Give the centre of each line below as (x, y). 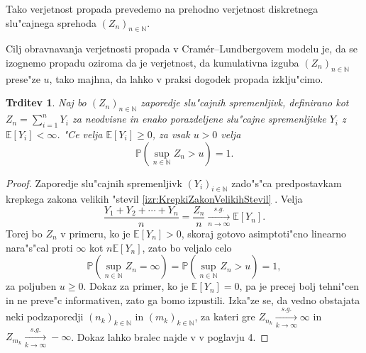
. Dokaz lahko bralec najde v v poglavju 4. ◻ (170, 336)
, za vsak (171, 134)
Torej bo (24, 234)
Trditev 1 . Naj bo (46, 102)
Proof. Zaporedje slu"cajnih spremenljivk (94, 183)
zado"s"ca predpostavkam (287, 183)
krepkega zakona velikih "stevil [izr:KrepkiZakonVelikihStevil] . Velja (154, 199)
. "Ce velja (80, 134)
